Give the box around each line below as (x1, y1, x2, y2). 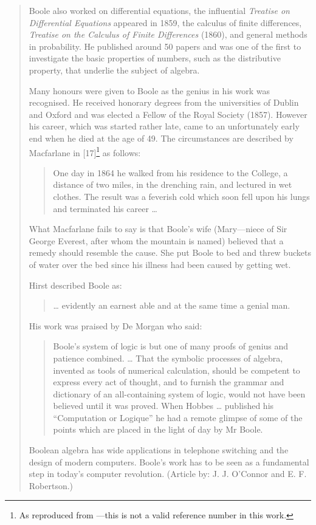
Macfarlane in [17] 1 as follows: (29, 144, 141, 159)
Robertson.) (29, 479, 74, 492)
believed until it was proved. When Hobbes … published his (53, 399, 274, 412)
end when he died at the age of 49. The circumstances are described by (29, 131, 294, 144)
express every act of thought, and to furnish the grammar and (53, 376, 284, 388)
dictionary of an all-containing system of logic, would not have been (53, 387, 306, 400)
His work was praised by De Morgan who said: (29, 319, 202, 332)
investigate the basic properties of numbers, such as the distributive (29, 52, 281, 64)
